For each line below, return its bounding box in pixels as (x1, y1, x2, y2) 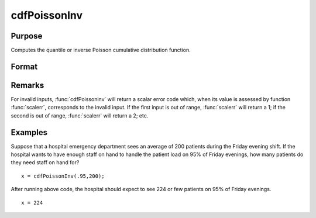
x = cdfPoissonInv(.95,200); (21, 172, 105, 179)
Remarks (11, 80, 44, 90)
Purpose (11, 31, 43, 41)
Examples (11, 127, 48, 137)
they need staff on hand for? (11, 159, 80, 166)
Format (11, 61, 38, 71)
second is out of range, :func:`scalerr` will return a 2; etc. (11, 112, 149, 119)
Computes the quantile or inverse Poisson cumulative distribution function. (11, 47, 191, 54)
